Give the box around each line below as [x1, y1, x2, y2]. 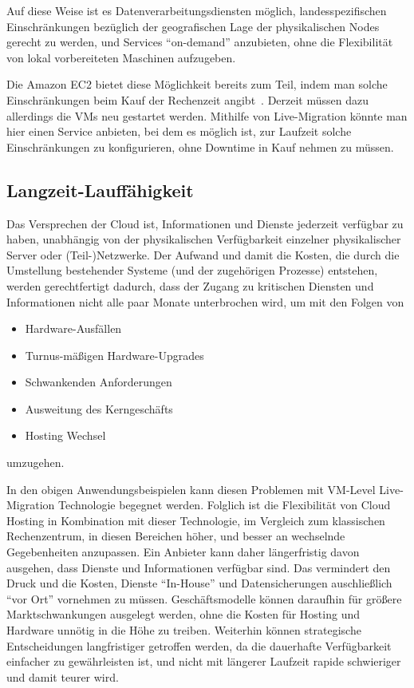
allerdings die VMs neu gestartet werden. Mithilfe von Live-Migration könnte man [6, 107, 408, 124]
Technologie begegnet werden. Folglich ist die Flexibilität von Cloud [58, 496, 391, 513]
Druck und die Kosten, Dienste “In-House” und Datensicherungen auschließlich [6, 575, 392, 591]
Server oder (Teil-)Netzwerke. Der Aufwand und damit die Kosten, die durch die [6, 246, 400, 263]
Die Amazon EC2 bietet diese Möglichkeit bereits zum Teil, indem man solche [6, 76, 388, 93]
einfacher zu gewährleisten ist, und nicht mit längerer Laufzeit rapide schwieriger [6, 653, 401, 670]
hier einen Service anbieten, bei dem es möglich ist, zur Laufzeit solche [6, 123, 352, 140]
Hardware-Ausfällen [25, 320, 122, 337]
